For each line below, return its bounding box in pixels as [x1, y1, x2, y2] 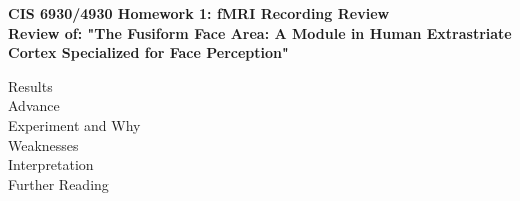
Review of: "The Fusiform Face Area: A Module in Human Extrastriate [8, 22, 512, 43]
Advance [8, 95, 60, 116]
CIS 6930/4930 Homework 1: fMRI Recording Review [8, 3, 390, 23]
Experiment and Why [8, 114, 141, 135]
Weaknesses [8, 134, 79, 155]
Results [8, 75, 53, 96]
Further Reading [8, 173, 109, 194]
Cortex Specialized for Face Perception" [8, 42, 289, 63]
